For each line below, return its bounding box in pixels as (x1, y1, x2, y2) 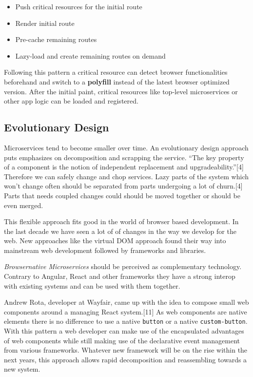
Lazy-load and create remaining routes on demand (15, 50, 166, 61)
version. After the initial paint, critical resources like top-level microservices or (4, 86, 238, 96)
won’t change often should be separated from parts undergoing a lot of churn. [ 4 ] (4, 181, 243, 191)
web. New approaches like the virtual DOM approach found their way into (4, 235, 226, 246)
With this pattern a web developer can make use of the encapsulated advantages (4, 326, 244, 336)
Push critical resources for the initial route (15, 1, 142, 11)
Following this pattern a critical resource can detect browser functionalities (4, 67, 228, 77)
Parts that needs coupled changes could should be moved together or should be (4, 190, 240, 200)
